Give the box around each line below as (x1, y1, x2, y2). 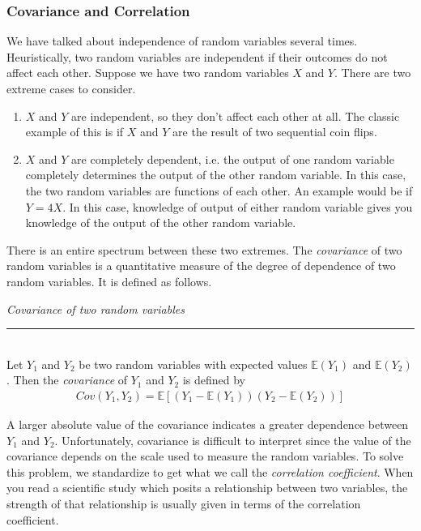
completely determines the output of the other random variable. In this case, (25, 166, 406, 183)
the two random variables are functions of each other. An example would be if (25, 182, 413, 199)
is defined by (182, 371, 246, 388)
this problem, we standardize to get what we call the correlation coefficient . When (6, 463, 414, 480)
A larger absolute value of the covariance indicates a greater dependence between (6, 415, 409, 432)
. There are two (334, 64, 411, 81)
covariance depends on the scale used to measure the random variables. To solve (6, 447, 404, 465)
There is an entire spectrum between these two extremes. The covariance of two (6, 241, 402, 258)
